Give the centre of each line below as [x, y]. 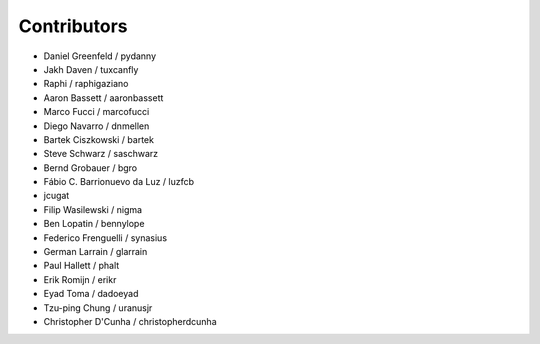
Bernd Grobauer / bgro [90, 167]
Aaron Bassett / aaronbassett [103, 97]
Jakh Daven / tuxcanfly [91, 69]
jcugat [56, 196]
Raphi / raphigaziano [86, 84]
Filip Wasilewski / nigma [93, 209]
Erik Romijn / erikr [80, 279]
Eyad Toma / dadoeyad [91, 294]
